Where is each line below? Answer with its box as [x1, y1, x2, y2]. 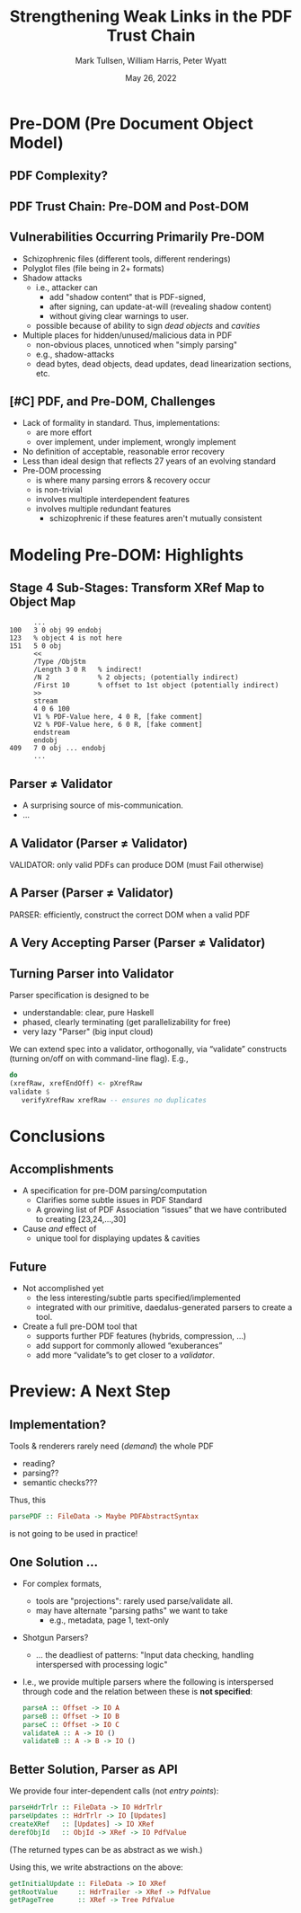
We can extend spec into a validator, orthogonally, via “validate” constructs [9, 1043, 288, 1054]
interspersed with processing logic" [35, 1659, 168, 1669]
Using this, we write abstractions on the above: [9, 1862, 184, 1873]
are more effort [35, 427, 93, 438]
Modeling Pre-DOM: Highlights [9, 545, 244, 565]
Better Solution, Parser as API [9, 1761, 178, 1776]
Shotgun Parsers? [22, 1632, 89, 1643]
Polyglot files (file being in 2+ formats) [22, 262, 164, 273]
